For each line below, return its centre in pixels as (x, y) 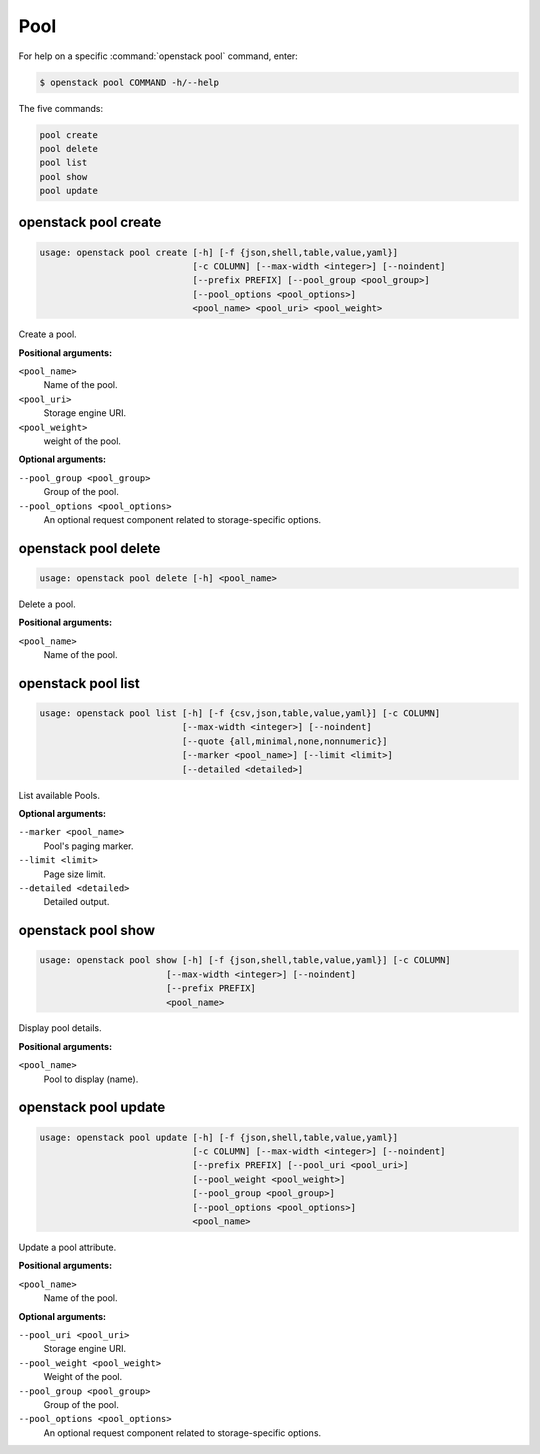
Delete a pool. (47, 604)
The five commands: (61, 108)
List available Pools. (59, 795)
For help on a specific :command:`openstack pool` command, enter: (158, 56)
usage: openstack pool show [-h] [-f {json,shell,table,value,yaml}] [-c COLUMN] (245, 960)
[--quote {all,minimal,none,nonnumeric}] (284, 741)
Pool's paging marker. (88, 846)
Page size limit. (74, 874)
